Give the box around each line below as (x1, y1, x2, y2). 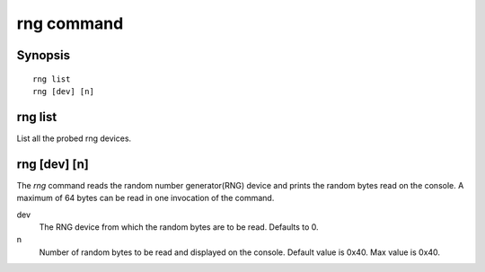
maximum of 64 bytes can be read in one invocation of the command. (16, 193, 275, 204)
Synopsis (16, 48, 71, 63)
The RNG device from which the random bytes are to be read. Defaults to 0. (39, 221, 319, 233)
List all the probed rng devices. (16, 133, 132, 144)
